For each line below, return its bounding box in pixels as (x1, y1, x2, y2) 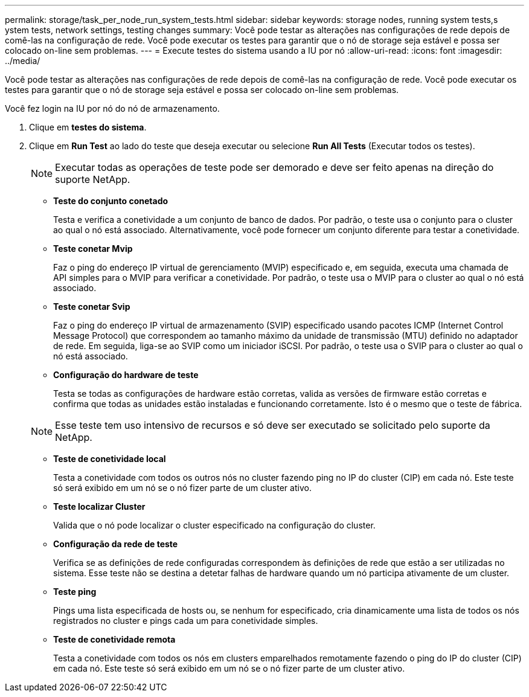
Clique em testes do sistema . (29, 122, 147, 132)
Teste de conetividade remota (53, 634, 176, 644)
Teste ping (53, 586, 97, 597)
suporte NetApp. (55, 173, 130, 185)
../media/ (5, 56, 40, 66)
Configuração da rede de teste (53, 539, 178, 549)
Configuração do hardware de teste (53, 370, 199, 380)
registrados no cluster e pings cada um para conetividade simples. (53, 615, 318, 626)
